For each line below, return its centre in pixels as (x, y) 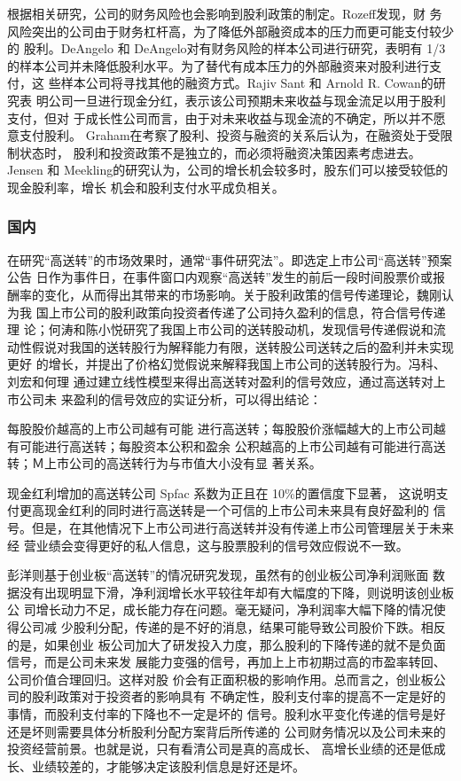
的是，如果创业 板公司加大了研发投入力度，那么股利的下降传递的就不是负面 (227, 644)
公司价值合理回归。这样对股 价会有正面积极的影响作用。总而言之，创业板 (220, 679)
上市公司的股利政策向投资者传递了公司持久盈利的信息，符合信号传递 (247, 312)
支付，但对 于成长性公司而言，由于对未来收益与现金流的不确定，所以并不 (220, 117)
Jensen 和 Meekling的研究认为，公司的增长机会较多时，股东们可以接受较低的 (228, 170)
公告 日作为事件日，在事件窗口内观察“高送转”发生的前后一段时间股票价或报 (226, 277)
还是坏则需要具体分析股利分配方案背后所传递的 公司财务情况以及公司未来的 (227, 731)
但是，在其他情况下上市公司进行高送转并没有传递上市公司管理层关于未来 (242, 528)
